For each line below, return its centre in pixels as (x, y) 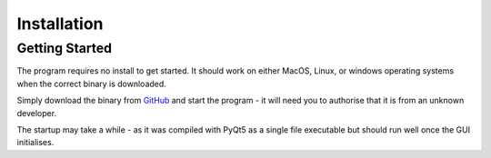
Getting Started (65, 48)
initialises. (35, 143)
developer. (37, 113)
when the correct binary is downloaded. (92, 84)
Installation (60, 24)
